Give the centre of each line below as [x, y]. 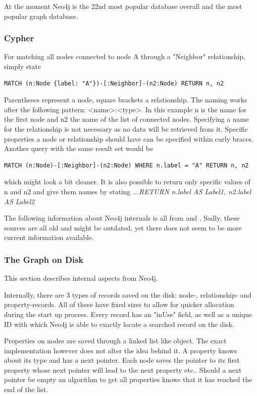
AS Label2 [19, 201]
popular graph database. [41, 16]
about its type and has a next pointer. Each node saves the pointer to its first [122, 360]
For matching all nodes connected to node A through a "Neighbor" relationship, [125, 56]
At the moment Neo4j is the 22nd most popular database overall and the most [123, 6]
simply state [23, 66]
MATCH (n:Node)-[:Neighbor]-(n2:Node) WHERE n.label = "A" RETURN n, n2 [126, 165]
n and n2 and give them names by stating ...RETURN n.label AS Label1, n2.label [128, 191]
